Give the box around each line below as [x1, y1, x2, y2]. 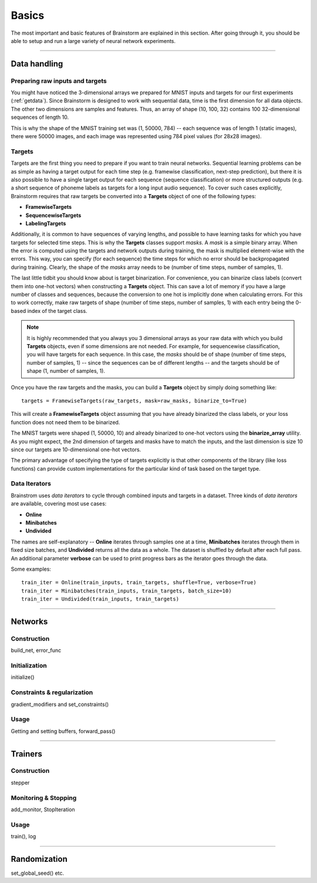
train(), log [11, 833, 36, 840]
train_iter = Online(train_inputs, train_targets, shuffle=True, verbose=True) [21, 579, 257, 586]
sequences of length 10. [11, 114, 69, 121]
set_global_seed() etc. [11, 869, 65, 877]
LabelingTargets [25, 219, 66, 226]
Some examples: [11, 565, 51, 572]
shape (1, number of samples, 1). [26, 368, 106, 375]
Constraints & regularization [11, 688, 93, 697]
